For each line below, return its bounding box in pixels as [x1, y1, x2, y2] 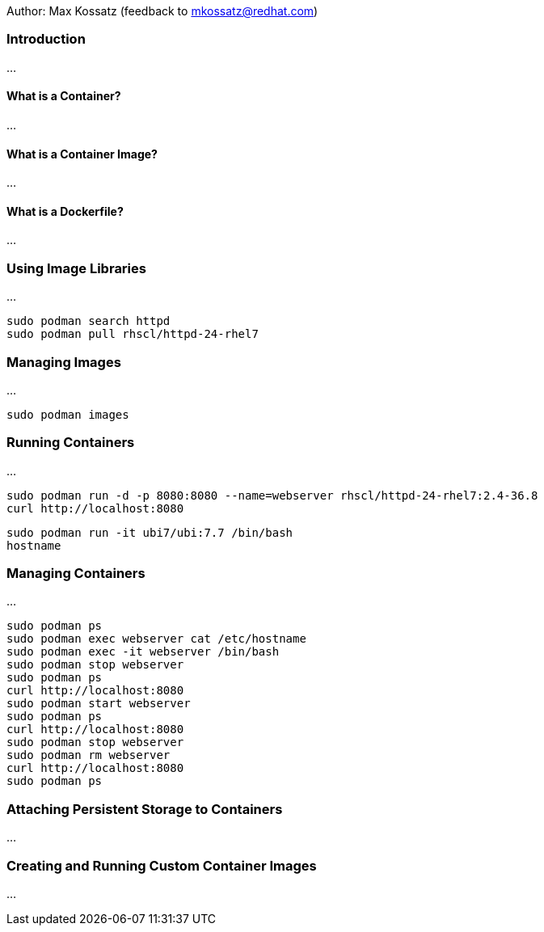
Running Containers [6, 434, 135, 451]
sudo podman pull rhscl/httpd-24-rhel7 [6, 327, 259, 341]
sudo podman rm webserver [6, 749, 171, 762]
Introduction [6, 31, 86, 48]
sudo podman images [6, 407, 129, 421]
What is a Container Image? [6, 146, 158, 161]
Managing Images [6, 353, 121, 370]
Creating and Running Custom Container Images [6, 857, 317, 874]
